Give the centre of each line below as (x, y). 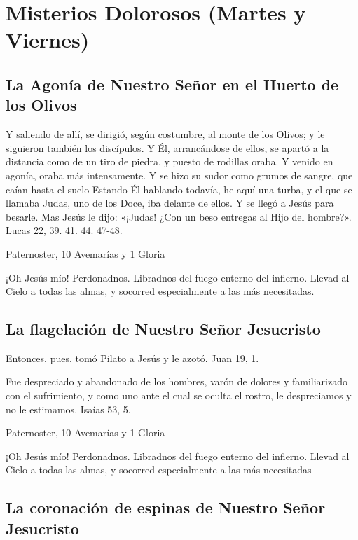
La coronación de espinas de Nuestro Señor (166, 507)
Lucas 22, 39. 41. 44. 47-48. (64, 230)
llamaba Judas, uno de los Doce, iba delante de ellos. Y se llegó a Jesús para (170, 203)
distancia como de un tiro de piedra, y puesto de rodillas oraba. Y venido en (170, 161)
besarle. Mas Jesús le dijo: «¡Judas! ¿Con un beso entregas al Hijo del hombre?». (179, 216)
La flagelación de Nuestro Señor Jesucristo (163, 329)
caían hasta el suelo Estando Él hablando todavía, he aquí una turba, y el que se (179, 189)
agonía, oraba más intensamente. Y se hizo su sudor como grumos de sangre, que (179, 175)
